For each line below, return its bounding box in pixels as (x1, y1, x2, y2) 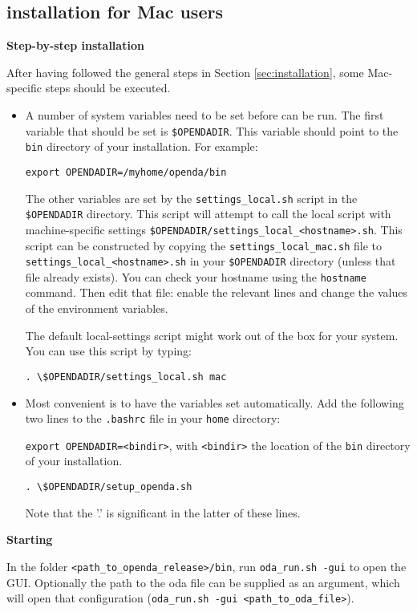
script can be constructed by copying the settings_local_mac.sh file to (25, 237, 382, 253)
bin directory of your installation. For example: (25, 138, 258, 155)
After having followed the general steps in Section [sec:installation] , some (6, 63, 364, 80)
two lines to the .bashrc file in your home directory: (25, 410, 281, 427)
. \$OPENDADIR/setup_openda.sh (25, 481, 192, 493)
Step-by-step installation (6, 37, 144, 54)
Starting (6, 531, 53, 548)
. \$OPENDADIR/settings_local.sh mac (25, 371, 227, 383)
